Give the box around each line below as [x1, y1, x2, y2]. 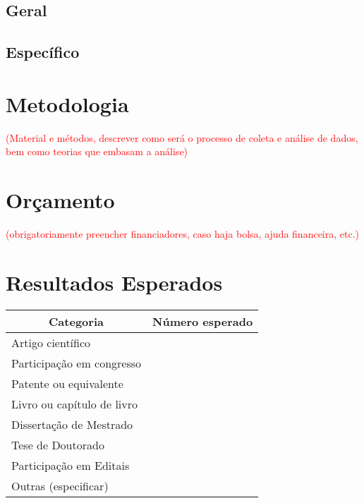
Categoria [49, 313, 104, 329]
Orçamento [6, 186, 115, 214]
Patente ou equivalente [11, 375, 123, 392]
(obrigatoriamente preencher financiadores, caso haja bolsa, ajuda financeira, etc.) [6, 226, 360, 241]
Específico [6, 41, 80, 63]
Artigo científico [11, 334, 91, 351]
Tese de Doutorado [11, 436, 104, 453]
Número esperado [152, 313, 253, 329]
